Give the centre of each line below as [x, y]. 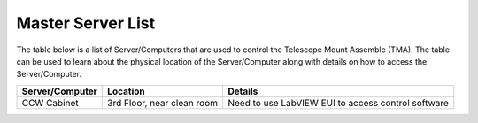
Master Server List [85, 23]
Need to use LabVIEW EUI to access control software [338, 103]
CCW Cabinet [50, 103]
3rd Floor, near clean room [163, 103]
